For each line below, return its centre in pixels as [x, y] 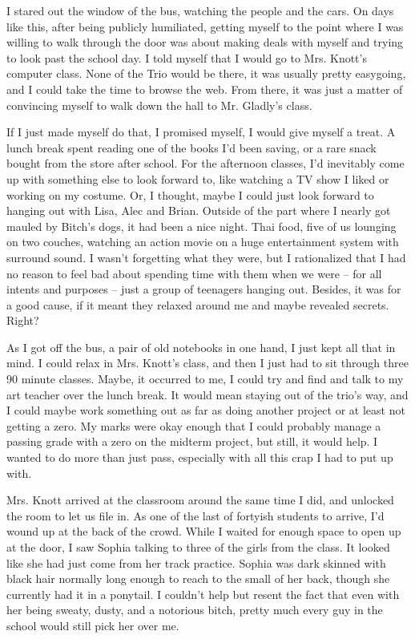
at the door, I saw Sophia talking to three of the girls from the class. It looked [198, 547]
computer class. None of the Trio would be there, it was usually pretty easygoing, [206, 73]
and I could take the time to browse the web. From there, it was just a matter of [205, 89]
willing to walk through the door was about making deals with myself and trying [205, 42]
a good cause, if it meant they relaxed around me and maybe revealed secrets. [198, 304]
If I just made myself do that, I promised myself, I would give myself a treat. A [201, 132]
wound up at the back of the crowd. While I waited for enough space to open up [204, 531]
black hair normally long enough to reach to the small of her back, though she [198, 578]
